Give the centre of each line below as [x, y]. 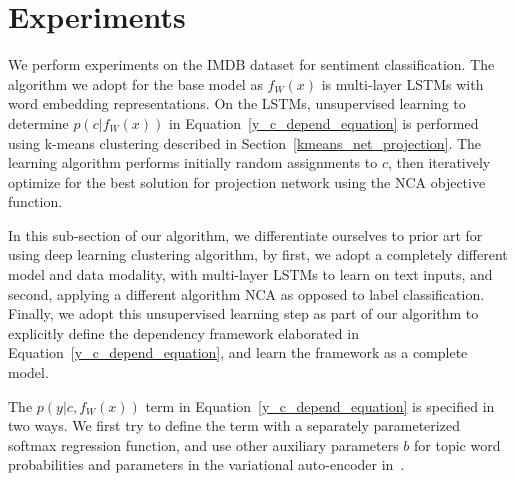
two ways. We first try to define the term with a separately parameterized [234, 425]
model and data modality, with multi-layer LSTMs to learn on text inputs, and [250, 274]
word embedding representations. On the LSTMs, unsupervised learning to [237, 103]
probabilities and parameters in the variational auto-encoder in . [206, 464]
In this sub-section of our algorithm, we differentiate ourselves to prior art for [245, 234]
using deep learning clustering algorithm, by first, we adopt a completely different [258, 254]
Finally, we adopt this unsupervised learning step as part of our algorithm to [243, 313]
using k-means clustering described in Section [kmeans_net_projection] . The [245, 142]
